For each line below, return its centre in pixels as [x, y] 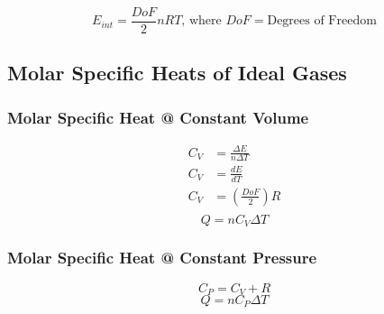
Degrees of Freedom [322, 21]
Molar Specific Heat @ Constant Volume [158, 117]
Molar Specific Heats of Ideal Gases [177, 73]
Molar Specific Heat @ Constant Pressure [162, 258]
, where [201, 21]
